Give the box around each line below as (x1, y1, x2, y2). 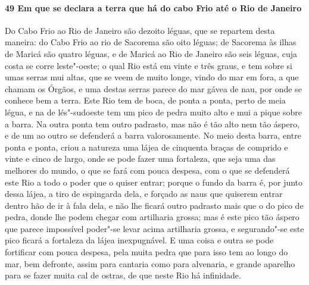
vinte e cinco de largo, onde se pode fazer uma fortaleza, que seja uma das (5, 152, 276, 165)
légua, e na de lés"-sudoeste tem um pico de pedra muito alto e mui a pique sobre (5, 105, 302, 118)
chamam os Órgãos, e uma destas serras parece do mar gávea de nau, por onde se (5, 82, 302, 95)
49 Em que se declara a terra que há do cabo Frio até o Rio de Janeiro (5, 1, 302, 14)
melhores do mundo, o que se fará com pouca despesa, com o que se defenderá (5, 164, 290, 176)
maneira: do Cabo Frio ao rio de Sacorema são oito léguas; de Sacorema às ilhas (5, 36, 296, 48)
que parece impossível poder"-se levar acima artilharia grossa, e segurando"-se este (5, 222, 304, 234)
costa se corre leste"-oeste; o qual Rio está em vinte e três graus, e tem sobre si (5, 59, 292, 71)
